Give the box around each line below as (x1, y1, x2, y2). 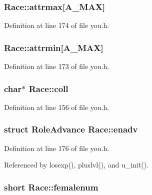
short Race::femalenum (4, 180, 98, 193)
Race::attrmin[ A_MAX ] (4, 41, 103, 53)
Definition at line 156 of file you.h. (4, 101, 109, 112)
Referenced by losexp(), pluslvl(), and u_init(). (4, 159, 148, 170)
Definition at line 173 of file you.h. (4, 61, 109, 71)
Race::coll (28, 82, 68, 94)
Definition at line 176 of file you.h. (4, 142, 109, 153)
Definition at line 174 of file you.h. (4, 20, 109, 30)
